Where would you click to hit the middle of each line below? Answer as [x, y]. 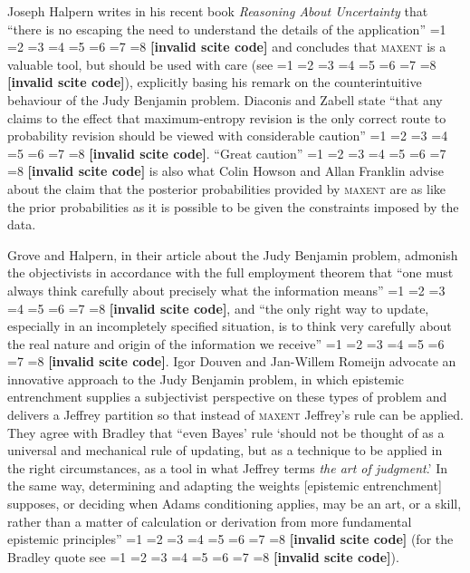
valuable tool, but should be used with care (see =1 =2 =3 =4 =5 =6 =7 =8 [222, 64]
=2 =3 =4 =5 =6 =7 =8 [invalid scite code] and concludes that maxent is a [227, 47]
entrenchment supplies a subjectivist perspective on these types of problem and [227, 397]
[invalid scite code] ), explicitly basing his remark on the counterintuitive [215, 82]
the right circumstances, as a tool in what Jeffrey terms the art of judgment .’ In [227, 467]
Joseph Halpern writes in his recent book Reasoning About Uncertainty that [218, 11]
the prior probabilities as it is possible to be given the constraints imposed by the [233, 206]
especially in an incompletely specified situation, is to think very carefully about [230, 326]
